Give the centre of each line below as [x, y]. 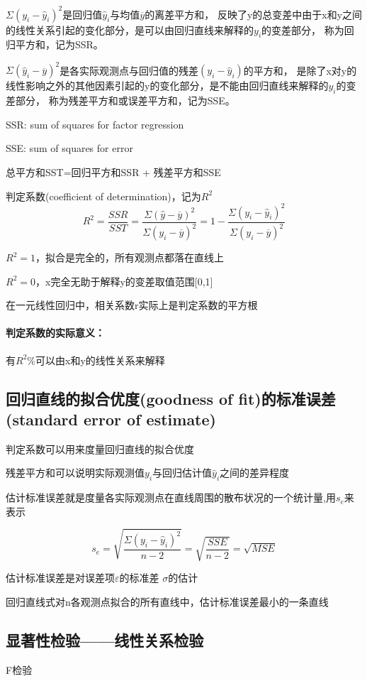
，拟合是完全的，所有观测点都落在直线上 [129, 257]
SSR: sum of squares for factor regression [95, 124]
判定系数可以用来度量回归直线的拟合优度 [100, 448]
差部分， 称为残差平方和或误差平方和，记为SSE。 [120, 100]
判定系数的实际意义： [55, 333]
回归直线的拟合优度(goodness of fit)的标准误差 [171, 398]
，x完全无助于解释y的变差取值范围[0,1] [124, 281]
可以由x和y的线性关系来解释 [100, 360]
